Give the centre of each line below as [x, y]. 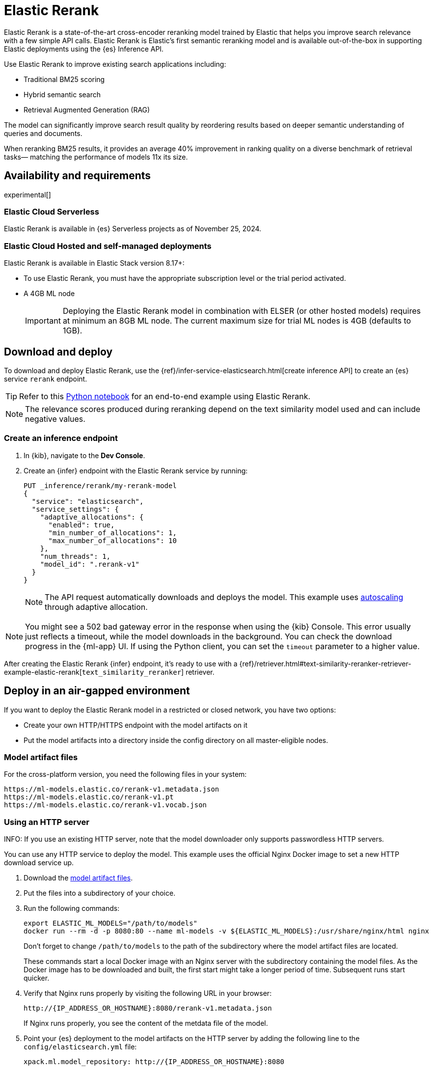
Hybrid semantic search [62, 94]
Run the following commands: [72, 908]
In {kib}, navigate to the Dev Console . [84, 455]
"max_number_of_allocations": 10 [112, 540]
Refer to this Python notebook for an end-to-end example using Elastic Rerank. [165, 396]
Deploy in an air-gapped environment [97, 691]
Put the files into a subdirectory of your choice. [100, 893]
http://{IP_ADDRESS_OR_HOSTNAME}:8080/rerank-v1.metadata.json [148, 1008]
